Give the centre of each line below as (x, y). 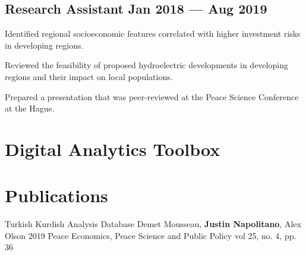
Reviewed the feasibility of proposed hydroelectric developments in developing (146, 65)
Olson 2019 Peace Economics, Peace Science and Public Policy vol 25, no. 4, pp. (151, 235)
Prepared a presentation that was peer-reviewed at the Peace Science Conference (152, 96)
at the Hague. (30, 108)
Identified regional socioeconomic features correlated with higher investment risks (153, 34)
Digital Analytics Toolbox (113, 149)
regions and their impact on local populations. (89, 76)
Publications (56, 195)
